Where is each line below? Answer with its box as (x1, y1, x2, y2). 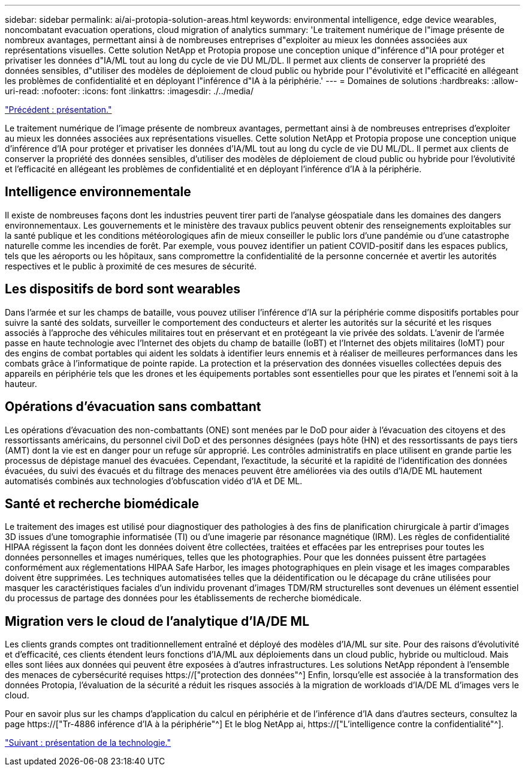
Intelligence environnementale (5, 184, 191, 200)
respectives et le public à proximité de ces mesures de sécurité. (5, 260, 257, 271)
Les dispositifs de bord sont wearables (5, 281, 241, 297)
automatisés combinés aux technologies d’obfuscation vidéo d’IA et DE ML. (5, 475, 303, 486)
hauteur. (5, 378, 37, 389)
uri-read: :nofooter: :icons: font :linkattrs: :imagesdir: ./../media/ (5, 86, 254, 96)
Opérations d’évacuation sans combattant (5, 399, 261, 415)
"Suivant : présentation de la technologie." (5, 737, 171, 748)
